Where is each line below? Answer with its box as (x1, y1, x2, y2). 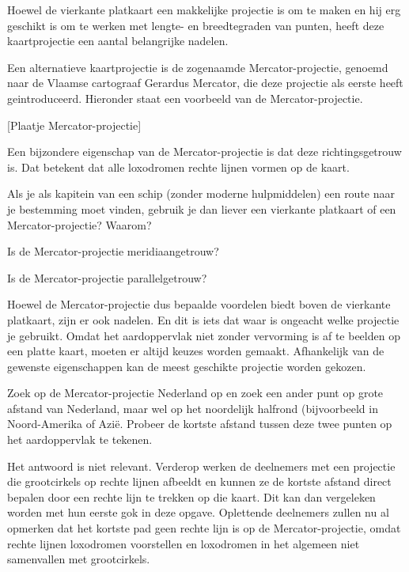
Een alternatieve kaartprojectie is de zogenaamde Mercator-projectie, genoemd (7, 59, 388, 75)
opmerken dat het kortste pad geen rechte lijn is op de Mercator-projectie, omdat (7, 520, 401, 536)
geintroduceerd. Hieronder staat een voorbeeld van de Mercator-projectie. (7, 89, 363, 106)
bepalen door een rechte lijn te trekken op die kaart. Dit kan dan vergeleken (7, 488, 376, 505)
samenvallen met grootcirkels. (7, 551, 150, 567)
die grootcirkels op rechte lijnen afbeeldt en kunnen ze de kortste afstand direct (7, 473, 392, 490)
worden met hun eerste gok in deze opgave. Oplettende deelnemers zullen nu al (7, 504, 389, 521)
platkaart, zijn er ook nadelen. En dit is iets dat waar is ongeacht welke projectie (7, 311, 400, 328)
